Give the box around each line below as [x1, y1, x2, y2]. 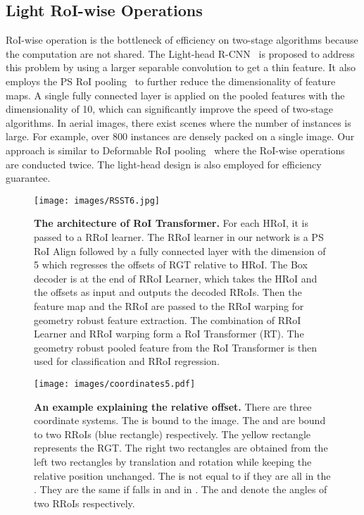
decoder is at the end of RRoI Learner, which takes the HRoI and [34, 271, 318, 285]
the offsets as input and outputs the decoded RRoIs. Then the [34, 285, 302, 299]
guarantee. [6, 170, 51, 185]
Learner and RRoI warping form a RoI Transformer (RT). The [34, 326, 304, 341]
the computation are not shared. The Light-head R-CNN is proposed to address [6, 46, 355, 61]
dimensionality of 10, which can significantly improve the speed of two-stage [6, 101, 334, 116]
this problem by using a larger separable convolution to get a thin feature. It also [6, 60, 356, 75]
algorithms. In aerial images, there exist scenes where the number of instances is [6, 115, 351, 130]
